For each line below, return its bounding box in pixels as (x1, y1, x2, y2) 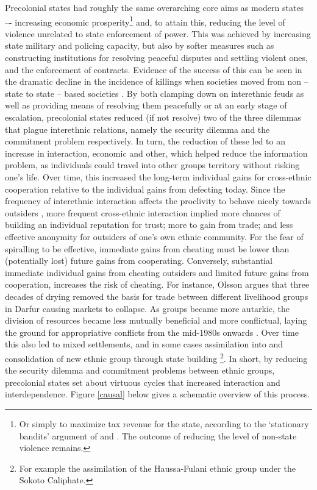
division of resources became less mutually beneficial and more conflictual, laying (5, 314, 307, 327)
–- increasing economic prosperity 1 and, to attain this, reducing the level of (5, 13, 285, 28)
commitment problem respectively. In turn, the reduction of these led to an (5, 135, 285, 147)
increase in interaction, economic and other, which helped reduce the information (5, 146, 308, 159)
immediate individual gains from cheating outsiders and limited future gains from (5, 266, 309, 279)
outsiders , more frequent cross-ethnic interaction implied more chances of (5, 206, 280, 219)
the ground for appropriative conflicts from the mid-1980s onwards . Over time (5, 325, 299, 338)
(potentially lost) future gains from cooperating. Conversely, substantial (5, 254, 272, 267)
